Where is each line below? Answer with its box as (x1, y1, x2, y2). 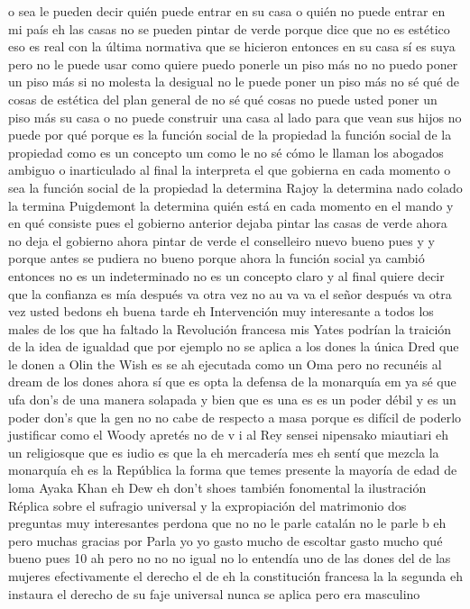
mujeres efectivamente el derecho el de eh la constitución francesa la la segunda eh (8, 567, 463, 585)
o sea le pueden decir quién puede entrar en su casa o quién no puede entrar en (8, 2, 446, 20)
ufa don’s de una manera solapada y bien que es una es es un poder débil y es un (8, 390, 456, 409)
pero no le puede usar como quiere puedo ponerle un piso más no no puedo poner (8, 54, 458, 73)
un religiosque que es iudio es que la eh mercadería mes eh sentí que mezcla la (8, 442, 439, 461)
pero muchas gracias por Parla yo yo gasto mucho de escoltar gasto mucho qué (8, 531, 443, 550)
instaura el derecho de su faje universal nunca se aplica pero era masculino (8, 584, 420, 603)
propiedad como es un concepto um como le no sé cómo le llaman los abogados (8, 142, 444, 161)
